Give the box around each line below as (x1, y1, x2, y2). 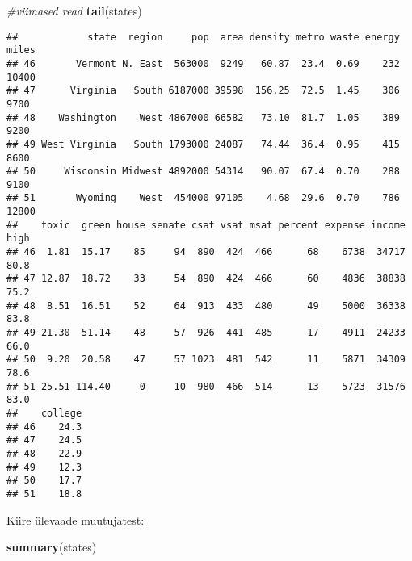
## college (6, 407, 82, 419)
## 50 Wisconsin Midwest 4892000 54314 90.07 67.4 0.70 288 (6, 165, 400, 178)
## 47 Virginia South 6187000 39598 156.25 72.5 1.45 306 (6, 85, 400, 97)
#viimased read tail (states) (6, 2, 142, 19)
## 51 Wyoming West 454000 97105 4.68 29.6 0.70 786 (6, 192, 400, 204)
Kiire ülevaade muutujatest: (6, 511, 145, 528)
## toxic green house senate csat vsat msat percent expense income (6, 219, 406, 231)
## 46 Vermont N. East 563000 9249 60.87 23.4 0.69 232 (6, 57, 400, 69)
